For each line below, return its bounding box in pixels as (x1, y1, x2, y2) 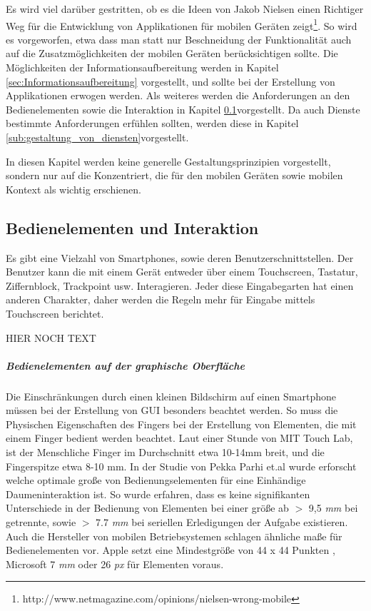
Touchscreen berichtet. (6, 305, 104, 320)
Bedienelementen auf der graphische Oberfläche (6, 358, 245, 373)
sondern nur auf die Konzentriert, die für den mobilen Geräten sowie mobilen (6, 168, 343, 183)
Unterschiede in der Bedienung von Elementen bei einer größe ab (6, 500, 289, 515)
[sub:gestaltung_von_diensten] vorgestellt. (6, 130, 189, 144)
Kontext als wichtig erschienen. (6, 181, 141, 196)
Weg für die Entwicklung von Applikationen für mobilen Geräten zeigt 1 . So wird (6, 16, 357, 33)
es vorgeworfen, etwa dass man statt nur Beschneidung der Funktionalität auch (6, 31, 352, 46)
